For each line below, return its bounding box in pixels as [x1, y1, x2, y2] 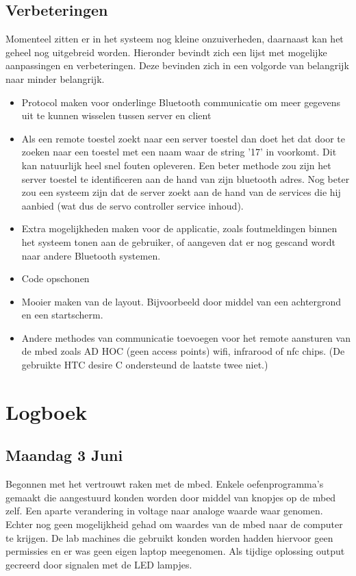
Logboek [5, 397, 88, 425]
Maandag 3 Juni [5, 444, 123, 466]
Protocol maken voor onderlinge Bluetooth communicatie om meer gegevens [21, 95, 341, 109]
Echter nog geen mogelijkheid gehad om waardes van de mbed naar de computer [5, 517, 343, 531]
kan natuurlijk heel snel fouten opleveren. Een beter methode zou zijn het [21, 158, 331, 172]
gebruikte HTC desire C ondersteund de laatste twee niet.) [21, 358, 268, 372]
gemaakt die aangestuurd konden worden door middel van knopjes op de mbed [5, 490, 336, 504]
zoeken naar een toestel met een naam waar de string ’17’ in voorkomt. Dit [21, 145, 337, 159]
